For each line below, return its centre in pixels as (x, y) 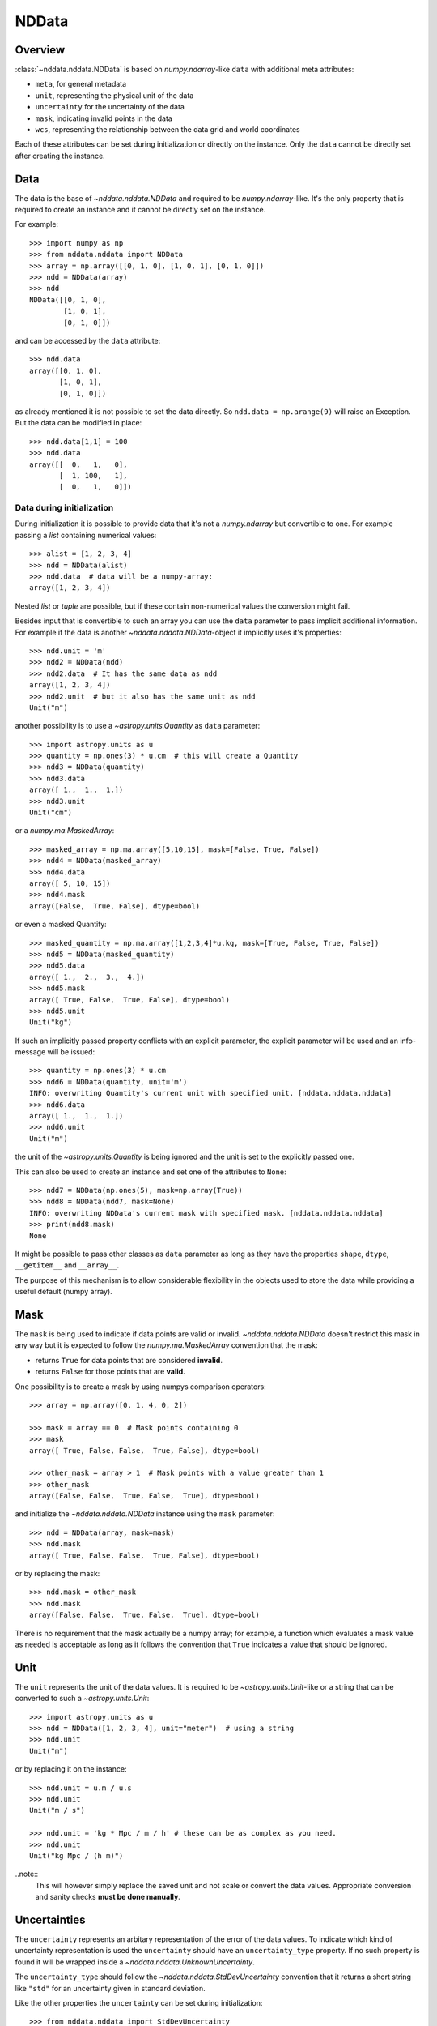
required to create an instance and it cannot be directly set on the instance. (140, 210)
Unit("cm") (51, 813)
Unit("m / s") (57, 1810)
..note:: (27, 1874)
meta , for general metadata (81, 84)
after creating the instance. (60, 156)
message (30, 1052)
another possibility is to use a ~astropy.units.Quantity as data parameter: (138, 726)
